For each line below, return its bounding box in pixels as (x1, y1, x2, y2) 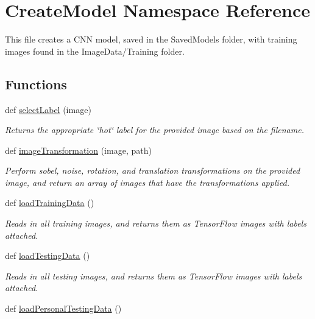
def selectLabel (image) (5, 103, 91, 115)
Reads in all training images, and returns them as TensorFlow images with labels (5, 217, 306, 230)
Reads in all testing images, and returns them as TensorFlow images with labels (5, 269, 302, 282)
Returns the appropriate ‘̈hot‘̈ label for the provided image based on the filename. (5, 123, 304, 136)
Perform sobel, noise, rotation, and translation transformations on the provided (5, 164, 300, 177)
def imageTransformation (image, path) (5, 143, 152, 156)
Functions (5, 74, 67, 93)
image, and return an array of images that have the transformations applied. (5, 176, 289, 188)
